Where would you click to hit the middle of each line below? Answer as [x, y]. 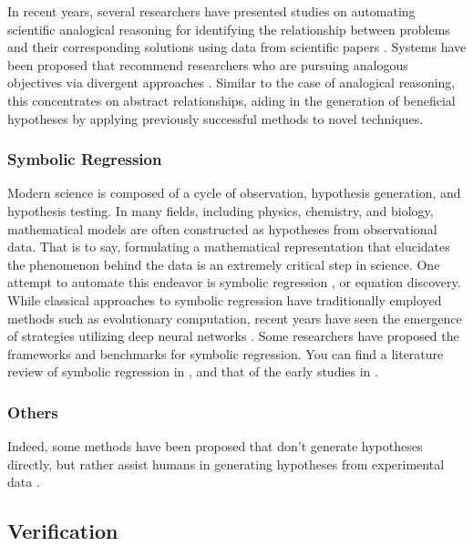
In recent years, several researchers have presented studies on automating [211, 11]
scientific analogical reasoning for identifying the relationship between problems [229, 29]
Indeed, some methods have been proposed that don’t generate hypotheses [215, 446]
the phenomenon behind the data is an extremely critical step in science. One [224, 264]
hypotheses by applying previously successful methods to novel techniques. [216, 118]
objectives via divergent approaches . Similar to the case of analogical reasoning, [231, 82]
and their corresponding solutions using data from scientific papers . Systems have [237, 47]
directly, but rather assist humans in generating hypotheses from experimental [226, 464]
